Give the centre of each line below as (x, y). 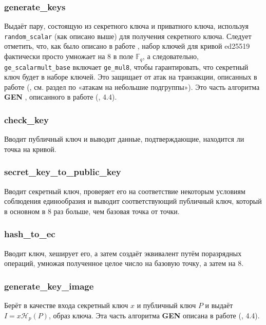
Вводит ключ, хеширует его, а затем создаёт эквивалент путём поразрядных (123, 253)
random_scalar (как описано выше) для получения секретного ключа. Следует (128, 36)
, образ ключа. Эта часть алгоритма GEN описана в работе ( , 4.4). (154, 315)
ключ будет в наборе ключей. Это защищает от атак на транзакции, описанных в (131, 77)
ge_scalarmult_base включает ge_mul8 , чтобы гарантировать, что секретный (126, 66)
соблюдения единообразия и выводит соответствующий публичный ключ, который (133, 201)
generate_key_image (49, 286)
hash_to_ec (30, 234)
